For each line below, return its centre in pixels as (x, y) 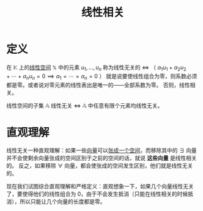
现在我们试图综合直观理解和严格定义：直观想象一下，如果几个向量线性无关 (100, 187)
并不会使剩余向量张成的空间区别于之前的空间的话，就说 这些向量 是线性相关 (102, 158)
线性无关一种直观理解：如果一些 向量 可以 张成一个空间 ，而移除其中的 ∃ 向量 (102, 150)
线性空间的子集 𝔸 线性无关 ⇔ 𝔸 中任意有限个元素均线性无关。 (85, 105)
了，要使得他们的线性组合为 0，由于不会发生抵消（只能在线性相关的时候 (97, 194)
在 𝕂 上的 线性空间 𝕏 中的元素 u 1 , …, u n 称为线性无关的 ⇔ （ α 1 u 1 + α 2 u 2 (96, 68)
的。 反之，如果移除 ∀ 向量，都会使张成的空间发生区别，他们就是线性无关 (100, 166)
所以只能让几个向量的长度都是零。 (62, 202)
